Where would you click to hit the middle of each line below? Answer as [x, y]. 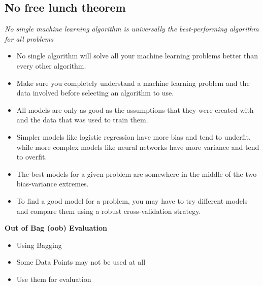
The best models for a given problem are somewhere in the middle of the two [137, 173]
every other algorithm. [51, 65]
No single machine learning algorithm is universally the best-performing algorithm [132, 29]
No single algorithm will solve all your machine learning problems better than [137, 56]
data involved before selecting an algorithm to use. [95, 93]
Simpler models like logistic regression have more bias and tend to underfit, [134, 136]
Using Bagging [39, 245]
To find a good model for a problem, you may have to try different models [132, 200]
